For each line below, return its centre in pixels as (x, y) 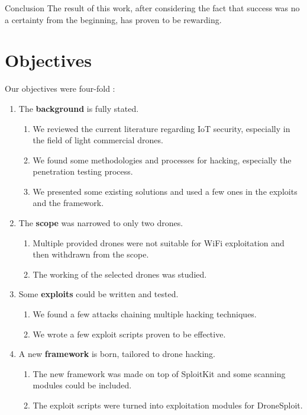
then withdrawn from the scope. (91, 254)
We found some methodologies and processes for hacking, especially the (162, 160)
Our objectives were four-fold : (60, 89)
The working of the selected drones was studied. (120, 274)
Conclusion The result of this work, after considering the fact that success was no (152, 8)
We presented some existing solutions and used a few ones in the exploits (165, 191)
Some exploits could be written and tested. (98, 294)
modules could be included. (82, 385)
